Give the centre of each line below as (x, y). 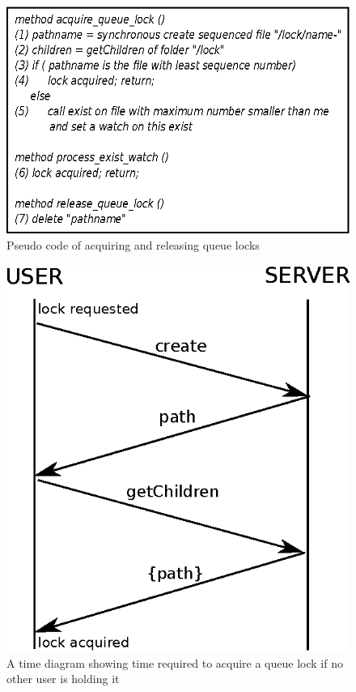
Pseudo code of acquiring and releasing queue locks (133, 245)
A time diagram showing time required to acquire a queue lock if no (175, 662)
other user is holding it (63, 679)
